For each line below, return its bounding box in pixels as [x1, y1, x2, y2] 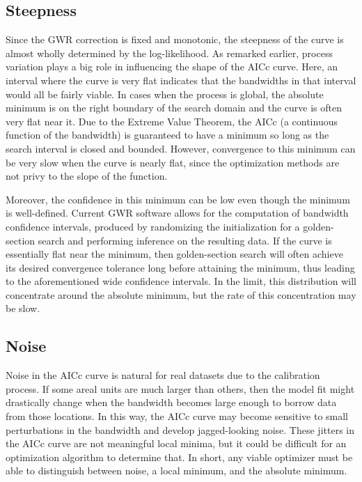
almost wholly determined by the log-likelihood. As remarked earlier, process [6, 45, 333, 60]
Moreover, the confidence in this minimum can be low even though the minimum [6, 192, 350, 206]
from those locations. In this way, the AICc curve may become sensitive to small [6, 409, 349, 423]
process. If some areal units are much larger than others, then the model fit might [6, 381, 355, 396]
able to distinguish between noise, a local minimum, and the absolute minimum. [6, 463, 347, 478]
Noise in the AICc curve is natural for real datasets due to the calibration [6, 368, 320, 382]
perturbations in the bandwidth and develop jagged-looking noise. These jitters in [6, 422, 354, 437]
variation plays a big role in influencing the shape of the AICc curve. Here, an [6, 59, 338, 74]
